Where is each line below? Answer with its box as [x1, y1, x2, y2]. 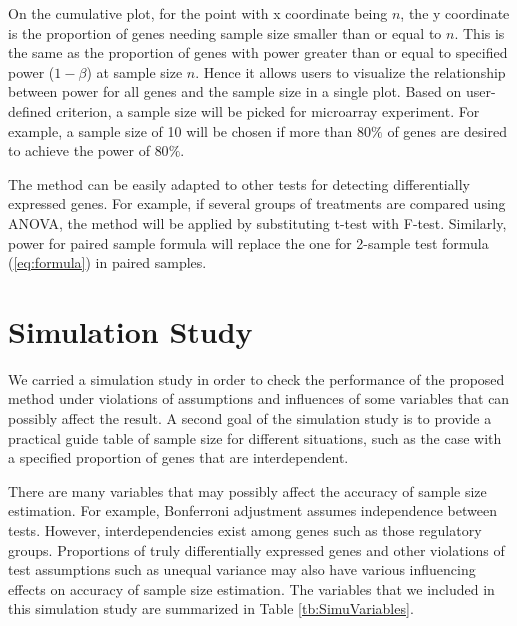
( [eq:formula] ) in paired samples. [8, 252, 207, 273]
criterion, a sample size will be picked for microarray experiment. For [56, 100, 480, 121]
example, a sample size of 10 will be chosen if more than [8, 120, 353, 141]
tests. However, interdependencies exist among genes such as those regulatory [8, 520, 482, 540]
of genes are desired [387, 120, 507, 141]
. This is [454, 22, 505, 43]
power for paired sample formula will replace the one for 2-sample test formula [8, 232, 489, 253]
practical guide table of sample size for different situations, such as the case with [8, 427, 502, 448]
